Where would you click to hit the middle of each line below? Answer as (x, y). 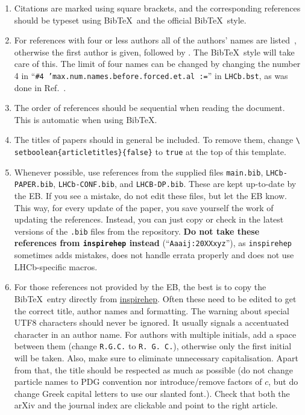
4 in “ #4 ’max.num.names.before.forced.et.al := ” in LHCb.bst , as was (151, 75)
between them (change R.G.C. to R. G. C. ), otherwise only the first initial (153, 346)
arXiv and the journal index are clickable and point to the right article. (146, 405)
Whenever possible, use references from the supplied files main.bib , (139, 172)
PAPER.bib (34, 185)
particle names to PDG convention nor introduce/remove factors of (138, 382)
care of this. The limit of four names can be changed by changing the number (157, 64)
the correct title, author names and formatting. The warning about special (152, 310)
